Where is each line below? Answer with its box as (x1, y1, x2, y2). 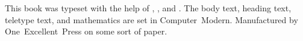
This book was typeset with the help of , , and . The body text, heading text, (5, 2, 292, 14)
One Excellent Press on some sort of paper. (5, 25, 167, 37)
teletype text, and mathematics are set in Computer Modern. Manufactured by (5, 13, 298, 26)
